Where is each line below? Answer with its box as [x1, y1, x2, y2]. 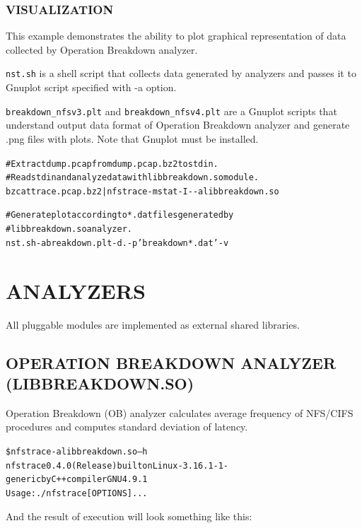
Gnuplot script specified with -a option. [6, 80, 177, 95]
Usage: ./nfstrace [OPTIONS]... [6, 488, 148, 498]
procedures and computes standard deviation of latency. [6, 419, 248, 434]
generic [6, 474, 42, 485]
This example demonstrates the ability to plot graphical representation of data [6, 28, 346, 43]
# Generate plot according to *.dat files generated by [6, 210, 234, 221]
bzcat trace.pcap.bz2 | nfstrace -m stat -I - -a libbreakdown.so [6, 186, 279, 196]
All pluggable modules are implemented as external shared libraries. [6, 317, 300, 332]
